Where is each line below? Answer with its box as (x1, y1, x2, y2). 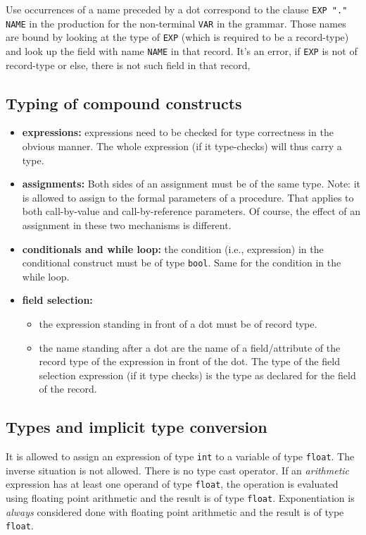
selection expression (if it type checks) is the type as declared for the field (39, 367, 356, 382)
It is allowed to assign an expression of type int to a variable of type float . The (6, 449, 355, 464)
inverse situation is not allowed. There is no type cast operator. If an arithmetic (6, 462, 350, 477)
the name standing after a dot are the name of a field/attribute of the (39, 340, 341, 355)
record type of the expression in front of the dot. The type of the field (39, 354, 340, 369)
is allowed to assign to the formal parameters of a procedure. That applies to (22, 190, 354, 204)
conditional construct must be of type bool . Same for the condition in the (22, 255, 341, 270)
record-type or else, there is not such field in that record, (6, 57, 251, 72)
